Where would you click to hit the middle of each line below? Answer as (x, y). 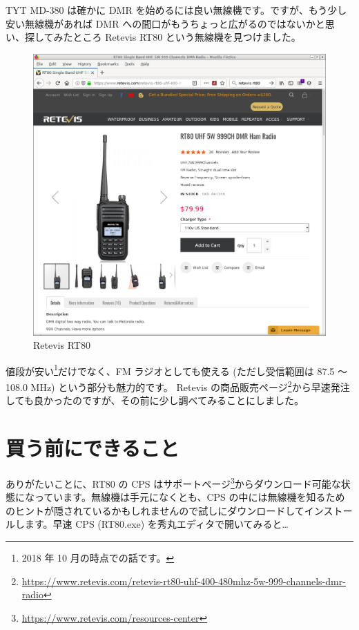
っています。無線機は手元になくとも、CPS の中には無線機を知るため (190, 497)
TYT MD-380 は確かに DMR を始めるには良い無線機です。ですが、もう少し (176, 10)
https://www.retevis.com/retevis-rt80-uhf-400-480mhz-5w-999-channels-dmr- (184, 581)
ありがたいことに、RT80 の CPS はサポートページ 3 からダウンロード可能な (173, 483)
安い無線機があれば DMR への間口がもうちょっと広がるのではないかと (165, 23)
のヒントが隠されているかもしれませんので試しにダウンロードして (155, 510)
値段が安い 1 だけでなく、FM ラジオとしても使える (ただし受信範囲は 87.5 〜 (176, 370)
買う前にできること (93, 448)
